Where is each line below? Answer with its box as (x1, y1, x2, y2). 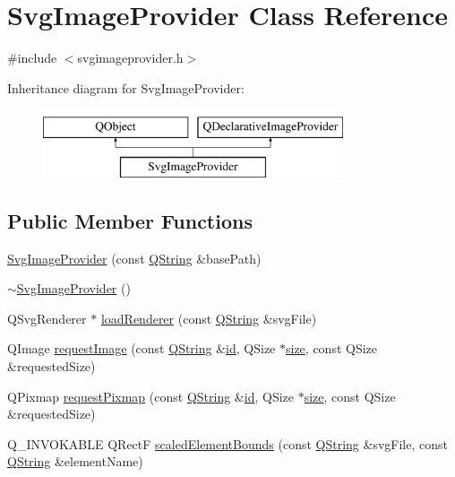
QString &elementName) (7, 452, 143, 471)
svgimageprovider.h (77, 48, 184, 67)
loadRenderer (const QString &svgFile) (100, 308, 317, 327)
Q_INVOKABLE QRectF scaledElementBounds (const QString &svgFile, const (7, 434, 448, 453)
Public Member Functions (7, 206, 253, 234)
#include (7, 48, 57, 67)
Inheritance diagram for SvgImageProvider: (7, 78, 245, 97)
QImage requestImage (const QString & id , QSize (7, 339, 276, 358)
